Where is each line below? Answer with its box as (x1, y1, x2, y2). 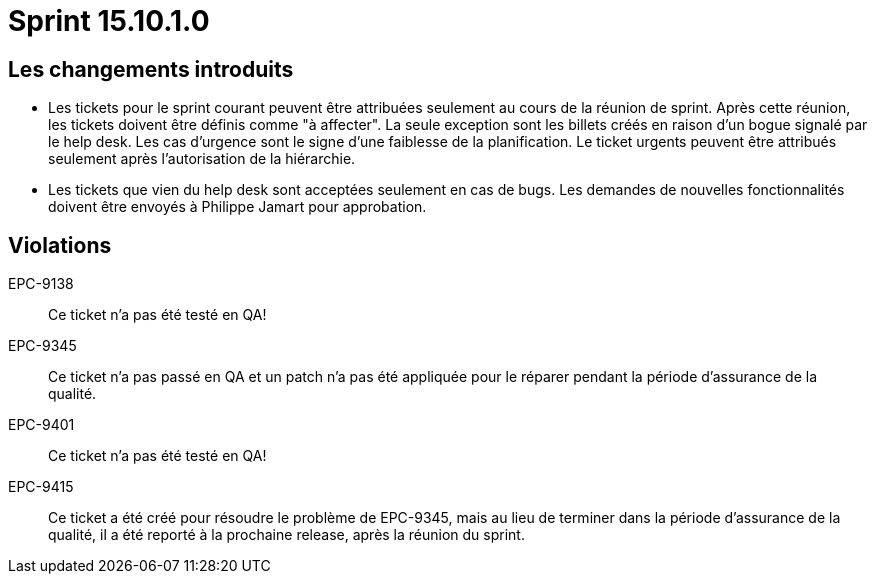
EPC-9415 (8, 478, 74, 496)
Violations (8, 232, 112, 258)
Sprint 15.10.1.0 (8, 4, 210, 38)
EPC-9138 (8, 275, 74, 293)
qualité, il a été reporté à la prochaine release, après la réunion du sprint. (48, 526, 525, 544)
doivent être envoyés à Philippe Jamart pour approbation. (48, 198, 427, 216)
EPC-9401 (8, 416, 75, 434)
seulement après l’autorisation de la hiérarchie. (48, 150, 356, 168)
